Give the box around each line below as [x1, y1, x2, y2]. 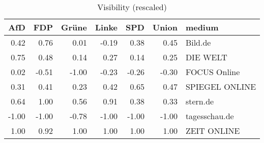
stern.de [185, 95, 214, 107]
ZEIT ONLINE [185, 125, 240, 136]
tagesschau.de [185, 110, 234, 122]
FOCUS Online [185, 66, 240, 78]
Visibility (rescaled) [97, 1, 167, 13]
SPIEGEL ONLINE [185, 81, 256, 92]
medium [185, 21, 219, 33]
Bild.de [185, 37, 211, 48]
